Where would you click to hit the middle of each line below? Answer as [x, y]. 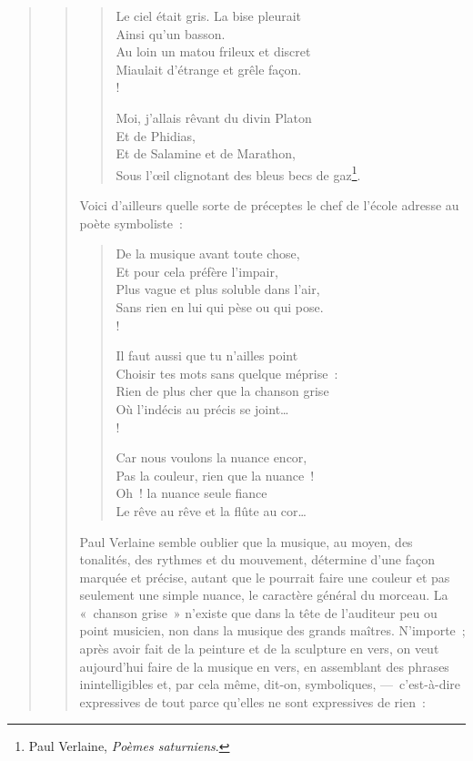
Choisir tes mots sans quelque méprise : [227, 373]
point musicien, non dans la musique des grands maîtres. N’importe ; [272, 630]
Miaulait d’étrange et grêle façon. [209, 69]
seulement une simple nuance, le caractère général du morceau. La [264, 595]
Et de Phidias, [156, 135]
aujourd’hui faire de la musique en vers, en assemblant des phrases [264, 666]
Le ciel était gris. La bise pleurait [208, 15]
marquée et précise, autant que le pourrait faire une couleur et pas [265, 577]
